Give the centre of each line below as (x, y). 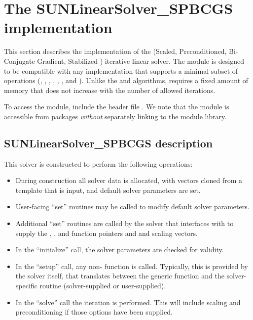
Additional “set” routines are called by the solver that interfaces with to (125, 223)
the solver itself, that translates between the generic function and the (120, 276)
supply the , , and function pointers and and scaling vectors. (107, 233)
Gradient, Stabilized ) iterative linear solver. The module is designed (141, 61)
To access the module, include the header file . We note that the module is (117, 107)
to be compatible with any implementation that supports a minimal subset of (121, 70)
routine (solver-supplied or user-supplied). (103, 286)
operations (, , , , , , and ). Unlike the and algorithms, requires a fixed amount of (126, 80)
